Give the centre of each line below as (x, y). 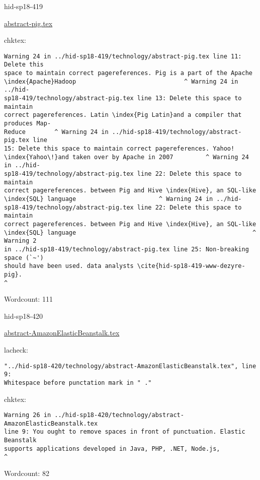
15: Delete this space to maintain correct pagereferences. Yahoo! (119, 149)
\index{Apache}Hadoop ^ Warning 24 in (121, 81)
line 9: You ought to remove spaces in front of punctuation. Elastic (125, 432)
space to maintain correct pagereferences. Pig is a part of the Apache (128, 73)
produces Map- (28, 124)
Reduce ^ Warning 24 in (56, 132)
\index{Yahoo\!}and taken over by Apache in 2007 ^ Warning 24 (126, 157)
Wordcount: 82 (27, 473)
